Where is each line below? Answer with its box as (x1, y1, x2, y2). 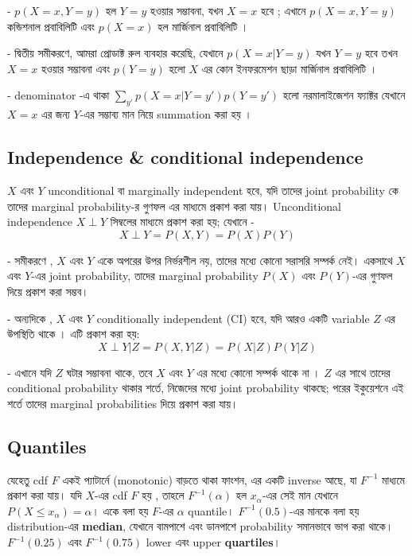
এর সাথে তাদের (335, 364, 391, 380)
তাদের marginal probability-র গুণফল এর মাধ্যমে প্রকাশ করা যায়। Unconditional (7, 197, 341, 214)
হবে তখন (364, 45, 398, 61)
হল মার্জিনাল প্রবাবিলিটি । (157, 17, 249, 34)
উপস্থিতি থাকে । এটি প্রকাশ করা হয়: (7, 325, 140, 342)
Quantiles (7, 434, 87, 458)
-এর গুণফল (352, 267, 393, 284)
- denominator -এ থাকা (7, 87, 110, 103)
